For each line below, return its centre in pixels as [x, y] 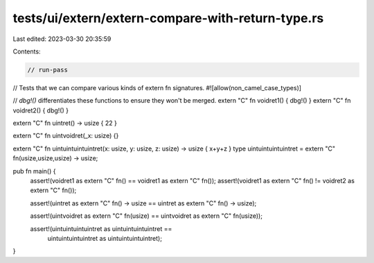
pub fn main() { [34, 171]
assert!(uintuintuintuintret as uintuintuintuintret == [101, 228]
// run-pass [48, 70]
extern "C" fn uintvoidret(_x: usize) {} [66, 136]
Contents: [27, 51]
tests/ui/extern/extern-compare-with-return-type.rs [168, 18]
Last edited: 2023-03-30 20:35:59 [62, 39]
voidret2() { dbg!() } [41, 110]
